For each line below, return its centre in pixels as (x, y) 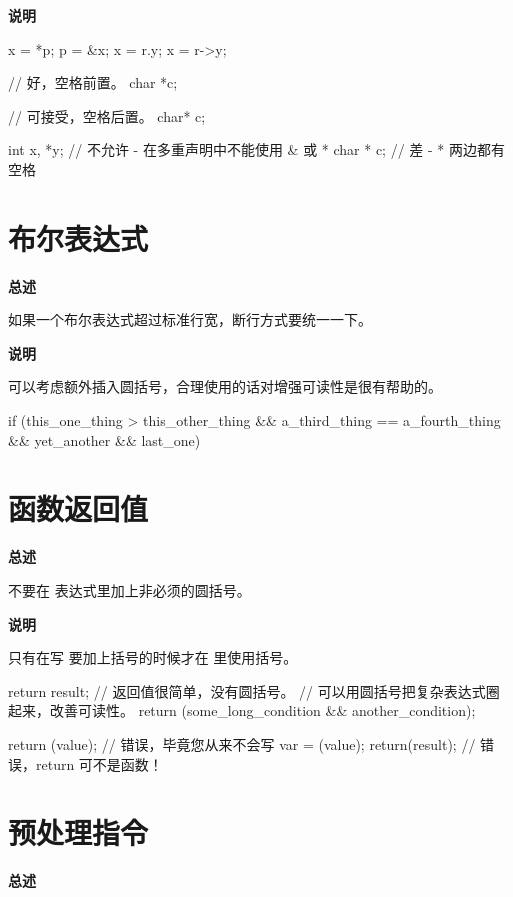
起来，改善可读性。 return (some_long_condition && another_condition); (242, 710)
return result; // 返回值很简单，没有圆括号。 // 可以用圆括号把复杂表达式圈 (254, 690)
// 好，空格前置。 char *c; (93, 82)
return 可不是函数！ (99, 763)
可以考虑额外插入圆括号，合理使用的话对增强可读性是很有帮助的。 (225, 386)
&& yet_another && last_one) (104, 439)
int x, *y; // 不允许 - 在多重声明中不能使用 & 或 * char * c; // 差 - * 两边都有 (256, 149)
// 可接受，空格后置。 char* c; (107, 115)
